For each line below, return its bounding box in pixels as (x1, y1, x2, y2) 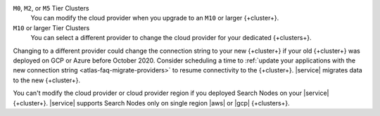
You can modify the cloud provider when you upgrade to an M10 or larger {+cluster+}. (30, 14, 279, 22)
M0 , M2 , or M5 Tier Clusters (13, 4, 89, 12)
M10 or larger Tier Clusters (13, 23, 90, 32)
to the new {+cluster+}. (13, 76, 81, 84)
